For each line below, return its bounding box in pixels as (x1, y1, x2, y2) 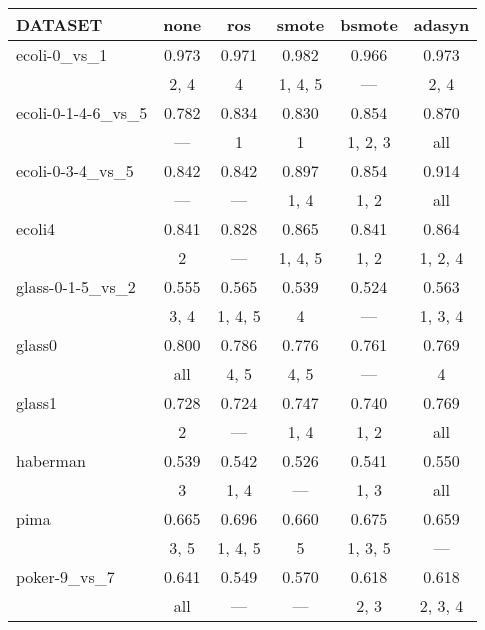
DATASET (16, 13, 103, 36)
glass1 (16, 391, 58, 414)
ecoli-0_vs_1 (16, 43, 108, 66)
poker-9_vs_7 (16, 565, 115, 588)
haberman (16, 449, 86, 472)
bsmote (340, 13, 398, 36)
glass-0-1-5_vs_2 (16, 275, 136, 298)
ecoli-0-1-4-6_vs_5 (16, 101, 148, 124)
